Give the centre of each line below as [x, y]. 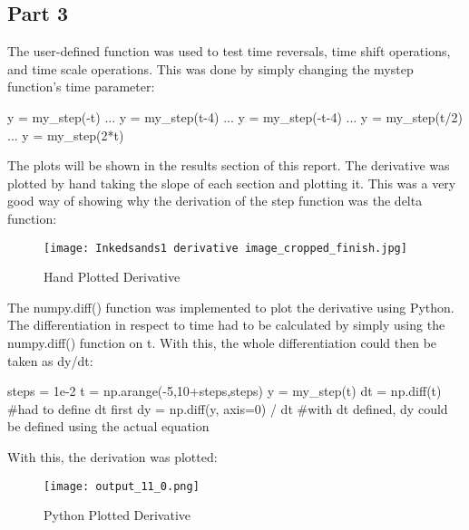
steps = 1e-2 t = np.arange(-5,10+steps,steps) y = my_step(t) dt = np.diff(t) [225, 391]
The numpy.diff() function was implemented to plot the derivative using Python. [231, 307]
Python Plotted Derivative [117, 515]
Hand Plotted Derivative [112, 277]
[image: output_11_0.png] [122, 486]
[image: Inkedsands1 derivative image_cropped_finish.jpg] [225, 248]
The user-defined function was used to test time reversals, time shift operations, [229, 51]
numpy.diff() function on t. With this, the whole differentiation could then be [222, 342]
